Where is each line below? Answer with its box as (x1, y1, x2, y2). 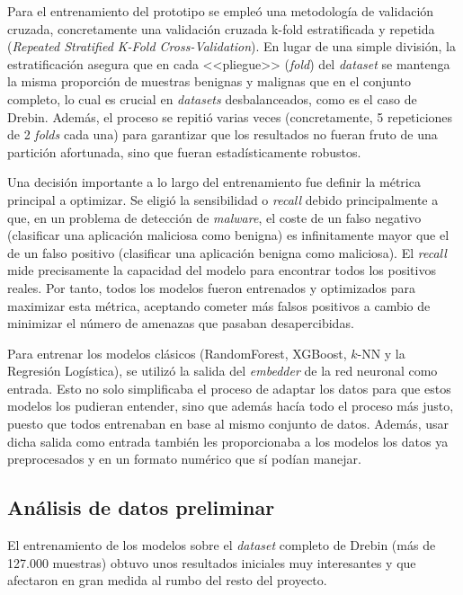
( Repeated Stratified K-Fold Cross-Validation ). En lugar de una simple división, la (7, 37, 456, 56)
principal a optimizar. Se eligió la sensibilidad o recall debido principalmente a (7, 190, 439, 209)
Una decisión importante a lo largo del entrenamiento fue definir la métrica (7, 173, 421, 191)
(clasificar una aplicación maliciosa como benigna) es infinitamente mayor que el (7, 226, 450, 244)
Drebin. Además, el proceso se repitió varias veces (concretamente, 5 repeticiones (7, 107, 453, 126)
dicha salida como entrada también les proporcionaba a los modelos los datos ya (7, 431, 449, 450)
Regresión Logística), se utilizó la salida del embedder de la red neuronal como (7, 361, 438, 380)
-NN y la (357, 343, 405, 362)
